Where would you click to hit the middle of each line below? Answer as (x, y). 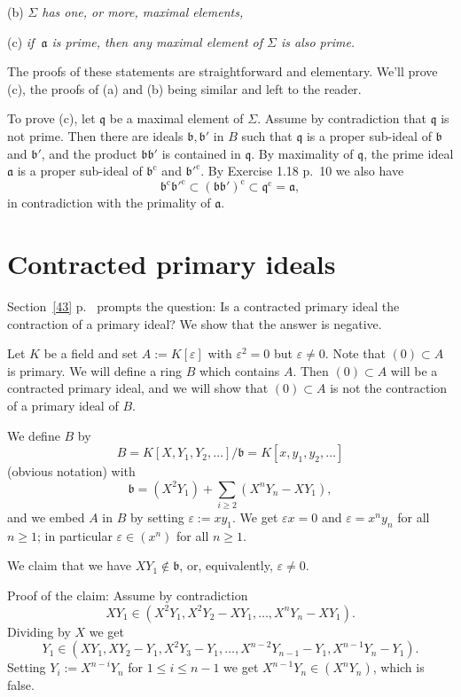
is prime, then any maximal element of (157, 41)
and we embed (46, 517)
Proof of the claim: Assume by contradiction (128, 595)
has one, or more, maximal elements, (143, 12)
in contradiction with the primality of (109, 203)
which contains (239, 370)
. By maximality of (302, 153)
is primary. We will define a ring (94, 370)
